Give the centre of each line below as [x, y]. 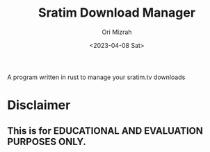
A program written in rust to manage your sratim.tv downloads [96, 77]
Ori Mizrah [117, 32]
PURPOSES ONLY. [47, 141]
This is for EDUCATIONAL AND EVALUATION [105, 131]
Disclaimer [39, 105]
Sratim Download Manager [117, 13]
